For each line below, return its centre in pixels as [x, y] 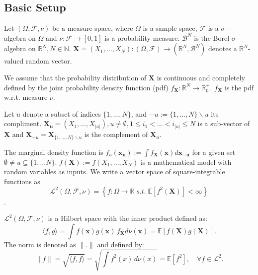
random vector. [49, 61]
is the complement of [116, 134]
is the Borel [212, 37]
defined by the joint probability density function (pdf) [86, 87]
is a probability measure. [142, 37]
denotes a [223, 48]
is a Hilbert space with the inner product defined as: [128, 218]
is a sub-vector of [224, 123]
